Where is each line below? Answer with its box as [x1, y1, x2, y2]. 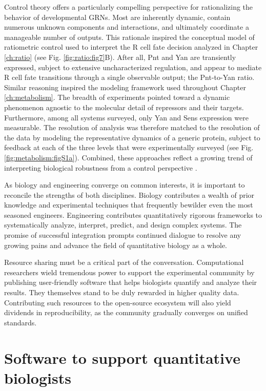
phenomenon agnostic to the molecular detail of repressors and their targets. [4, 101, 244, 112]
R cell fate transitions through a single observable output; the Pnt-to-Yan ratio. [4, 72, 255, 83]
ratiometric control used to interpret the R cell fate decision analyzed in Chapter [4, 42, 258, 52]
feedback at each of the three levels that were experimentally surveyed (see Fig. [4, 142, 254, 153]
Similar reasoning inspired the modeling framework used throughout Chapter [4, 81, 246, 92]
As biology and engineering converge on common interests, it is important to [4, 179, 245, 190]
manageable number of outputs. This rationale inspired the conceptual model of [4, 31, 255, 42]
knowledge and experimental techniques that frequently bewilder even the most [4, 199, 253, 210]
